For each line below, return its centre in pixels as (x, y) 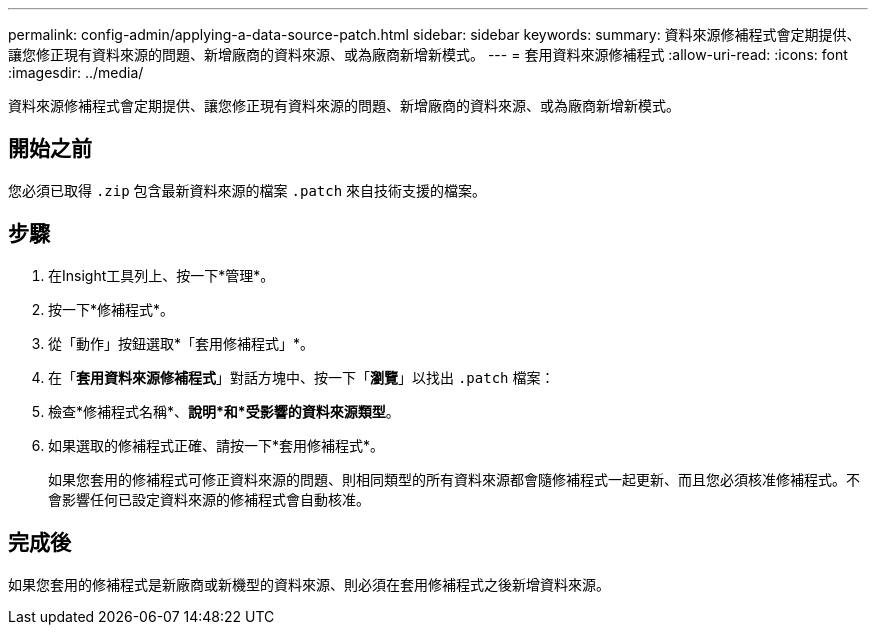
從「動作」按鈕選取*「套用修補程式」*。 (181, 343)
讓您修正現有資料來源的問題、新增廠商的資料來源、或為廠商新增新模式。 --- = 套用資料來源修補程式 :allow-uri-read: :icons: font (428, 54)
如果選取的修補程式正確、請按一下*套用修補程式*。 (216, 445)
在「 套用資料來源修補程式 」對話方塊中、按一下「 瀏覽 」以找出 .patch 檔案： (301, 377)
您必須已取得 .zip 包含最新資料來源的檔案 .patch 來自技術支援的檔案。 (247, 190)
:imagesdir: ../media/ (76, 72)
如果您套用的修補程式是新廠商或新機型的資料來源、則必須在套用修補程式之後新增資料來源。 (309, 584)
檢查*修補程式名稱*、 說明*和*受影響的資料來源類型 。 (224, 411)
